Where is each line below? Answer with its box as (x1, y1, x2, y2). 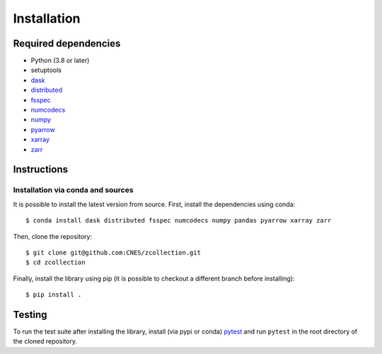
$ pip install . (25, 290, 82, 299)
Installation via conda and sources (13, 185, 134, 195)
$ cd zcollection (25, 259, 86, 266)
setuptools (30, 66, 62, 74)
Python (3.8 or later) (30, 57, 90, 65)
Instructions (13, 163, 69, 176)
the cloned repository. (13, 337, 78, 346)
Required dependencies (13, 37, 121, 49)
